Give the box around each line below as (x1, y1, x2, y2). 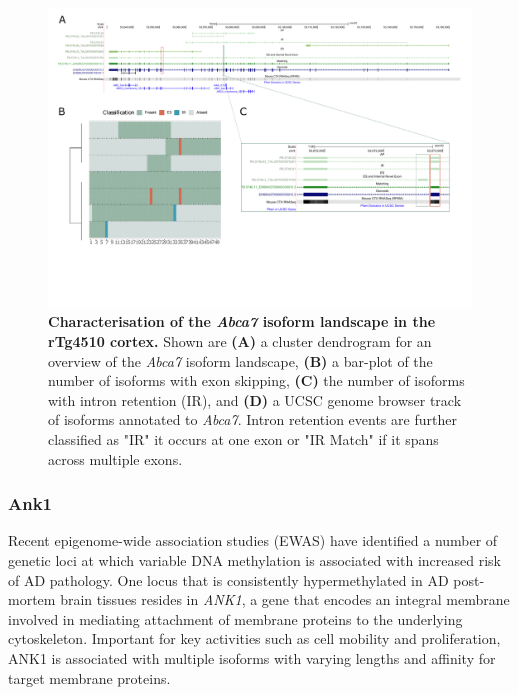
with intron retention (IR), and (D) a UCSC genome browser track (48, 389, 462, 410)
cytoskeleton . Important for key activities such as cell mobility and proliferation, (8, 628, 501, 649)
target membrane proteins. (8, 667, 171, 688)
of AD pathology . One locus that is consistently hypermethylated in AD (8, 569, 449, 590)
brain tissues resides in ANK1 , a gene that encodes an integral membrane (60, 589, 510, 610)
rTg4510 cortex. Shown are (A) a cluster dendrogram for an (48, 330, 432, 351)
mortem (8, 589, 56, 610)
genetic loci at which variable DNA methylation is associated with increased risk (8, 549, 501, 570)
